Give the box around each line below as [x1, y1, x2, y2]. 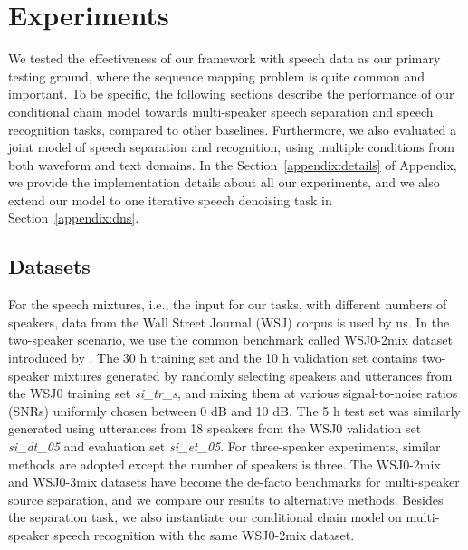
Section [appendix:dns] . [8, 208, 139, 227]
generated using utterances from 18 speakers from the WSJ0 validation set [8, 419, 422, 438]
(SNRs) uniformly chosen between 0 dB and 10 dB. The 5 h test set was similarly [8, 401, 462, 420]
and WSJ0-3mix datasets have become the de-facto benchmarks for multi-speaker [8, 472, 460, 491]
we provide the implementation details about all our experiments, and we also [8, 173, 440, 192]
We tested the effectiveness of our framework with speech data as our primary [8, 49, 441, 68]
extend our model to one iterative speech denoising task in [8, 190, 332, 209]
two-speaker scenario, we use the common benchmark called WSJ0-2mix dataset [8, 330, 453, 349]
